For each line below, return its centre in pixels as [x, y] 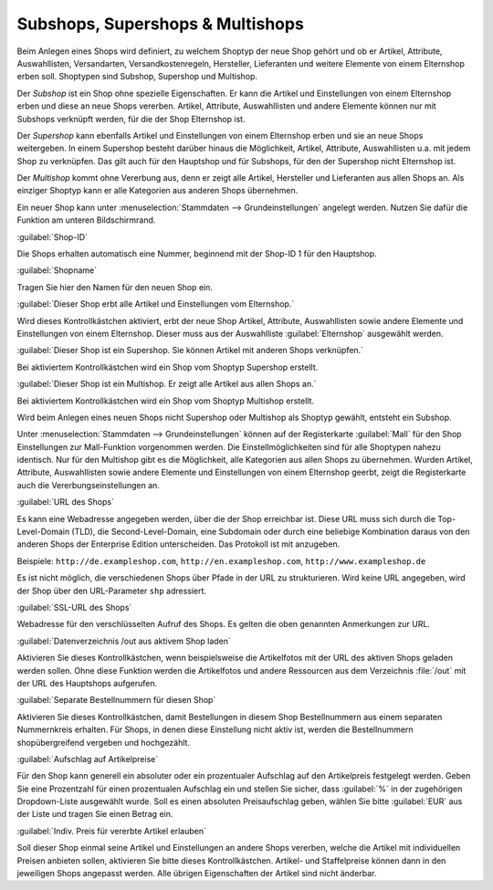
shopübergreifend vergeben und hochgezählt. [104, 742]
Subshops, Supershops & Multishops [161, 24]
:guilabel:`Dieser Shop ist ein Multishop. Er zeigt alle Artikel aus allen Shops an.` [167, 384]
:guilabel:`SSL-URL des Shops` [74, 607]
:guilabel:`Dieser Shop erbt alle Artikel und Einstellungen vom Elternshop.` [156, 304]
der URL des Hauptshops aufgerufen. [87, 683]
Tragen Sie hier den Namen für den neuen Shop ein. [115, 287]
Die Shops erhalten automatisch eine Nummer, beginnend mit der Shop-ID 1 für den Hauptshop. [197, 254]
